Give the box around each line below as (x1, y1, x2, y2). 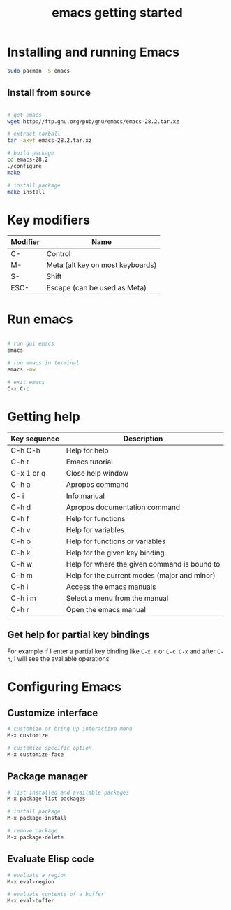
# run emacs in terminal (7, 360, 80, 367)
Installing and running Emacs (7, 44, 180, 60)
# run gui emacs (7, 341, 54, 348)
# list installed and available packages (7, 789, 130, 796)
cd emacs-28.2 (7, 156, 49, 163)
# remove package (7, 827, 58, 834)
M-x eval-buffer (7, 897, 54, 904)
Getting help (7, 408, 80, 425)
